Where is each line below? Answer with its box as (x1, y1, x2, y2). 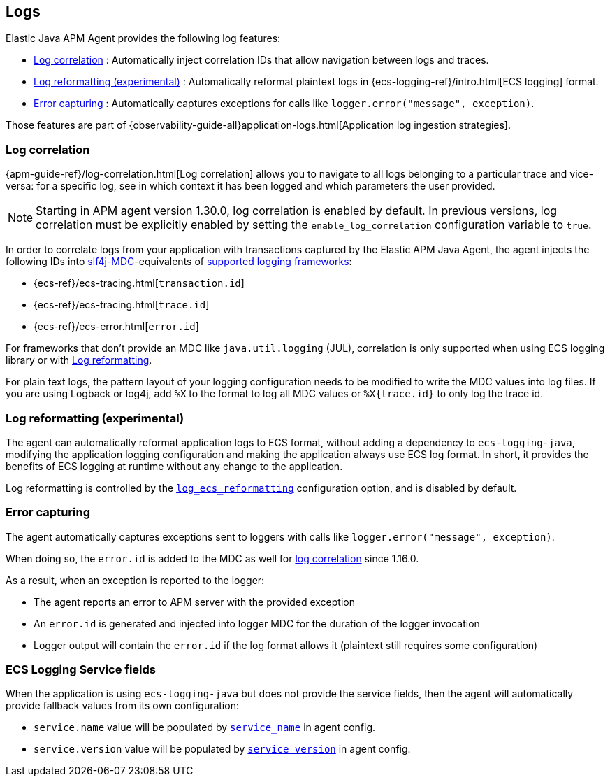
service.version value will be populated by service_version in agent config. (34, 743, 411, 755)
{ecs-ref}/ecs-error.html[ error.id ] (34, 320, 199, 333)
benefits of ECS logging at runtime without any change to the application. (6, 460, 343, 472)
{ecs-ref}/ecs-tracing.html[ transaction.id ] (34, 277, 245, 290)
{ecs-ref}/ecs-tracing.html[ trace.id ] (34, 299, 210, 311)
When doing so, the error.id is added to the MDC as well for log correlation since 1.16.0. (6, 552, 419, 564)
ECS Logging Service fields (6, 662, 157, 677)
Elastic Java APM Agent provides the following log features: (6, 32, 281, 45)
